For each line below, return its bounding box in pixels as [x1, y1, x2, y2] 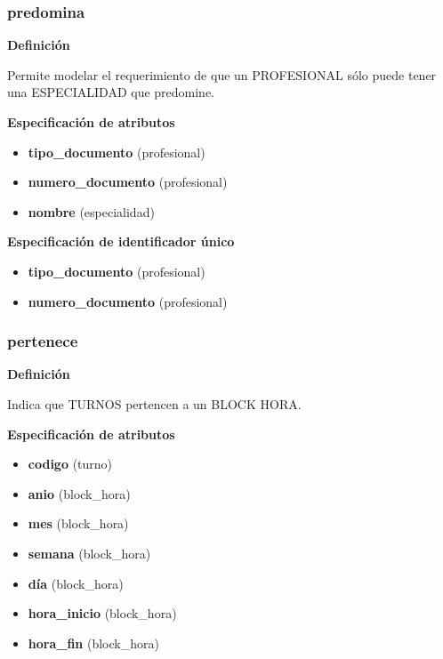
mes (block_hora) [28, 514, 129, 533]
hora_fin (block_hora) [28, 633, 159, 652]
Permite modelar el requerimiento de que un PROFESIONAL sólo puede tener [7, 65, 437, 84]
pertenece [7, 330, 78, 352]
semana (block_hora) [28, 543, 151, 562]
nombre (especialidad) [28, 202, 155, 221]
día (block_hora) [28, 574, 124, 592]
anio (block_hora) [28, 484, 131, 502]
